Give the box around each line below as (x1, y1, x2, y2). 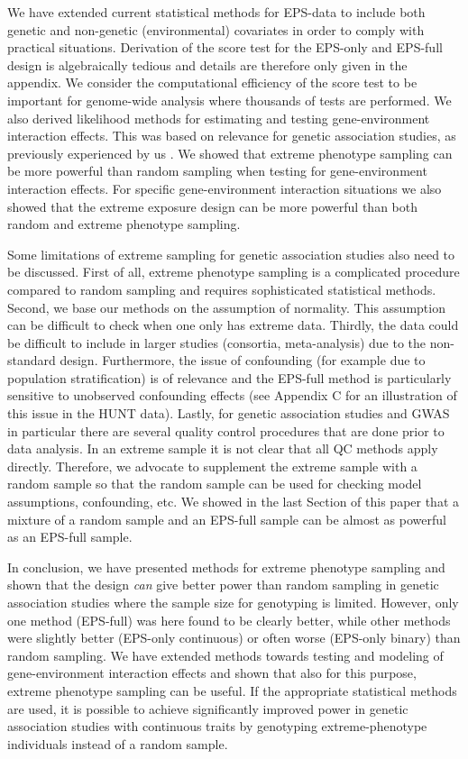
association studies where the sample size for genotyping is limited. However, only (7, 593, 459, 611)
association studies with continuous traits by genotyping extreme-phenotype (7, 717, 427, 736)
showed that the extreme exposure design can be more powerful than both (7, 197, 418, 215)
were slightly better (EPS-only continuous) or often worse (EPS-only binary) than (7, 628, 461, 647)
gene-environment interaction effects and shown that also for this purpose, (7, 663, 417, 682)
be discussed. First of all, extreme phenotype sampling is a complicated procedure (7, 262, 460, 281)
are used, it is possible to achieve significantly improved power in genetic (7, 699, 408, 718)
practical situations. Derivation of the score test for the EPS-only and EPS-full (7, 38, 443, 57)
